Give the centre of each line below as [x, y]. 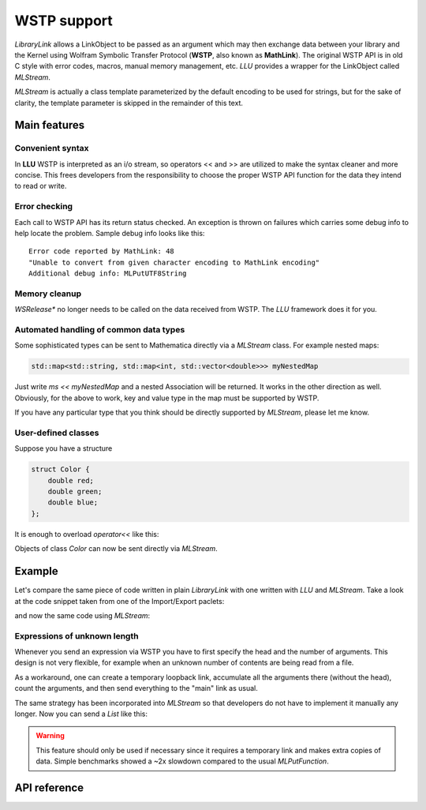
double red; [71, 480]
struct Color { [60, 469]
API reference [49, 788]
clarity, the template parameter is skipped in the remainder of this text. [129, 103]
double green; [75, 492]
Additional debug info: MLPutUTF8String [108, 274]
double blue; [73, 502]
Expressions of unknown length [77, 636]
